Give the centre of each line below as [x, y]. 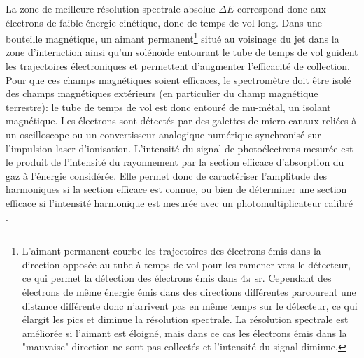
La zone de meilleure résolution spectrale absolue [111, 8]
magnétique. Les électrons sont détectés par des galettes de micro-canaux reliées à [181, 121]
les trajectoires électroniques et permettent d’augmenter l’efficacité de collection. [178, 66]
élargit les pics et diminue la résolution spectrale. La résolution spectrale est [185, 319]
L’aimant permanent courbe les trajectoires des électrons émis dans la [171, 251]
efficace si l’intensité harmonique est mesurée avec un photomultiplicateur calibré [179, 202]
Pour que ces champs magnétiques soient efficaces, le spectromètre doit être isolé [178, 79]
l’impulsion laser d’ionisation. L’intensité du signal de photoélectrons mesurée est [180, 148]
